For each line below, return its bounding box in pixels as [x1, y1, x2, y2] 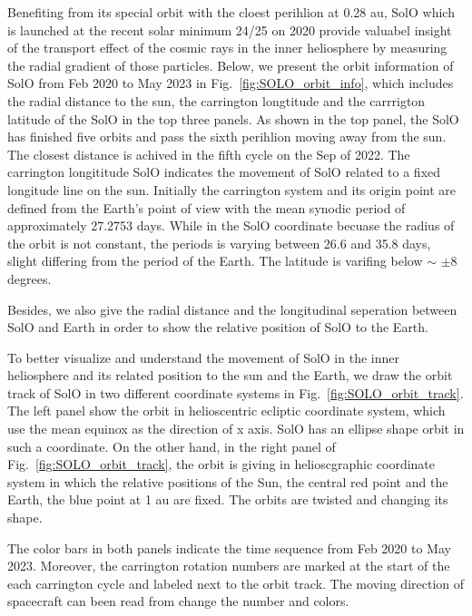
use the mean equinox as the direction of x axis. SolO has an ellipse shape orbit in [7, 419, 465, 438]
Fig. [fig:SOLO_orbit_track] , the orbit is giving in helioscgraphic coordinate [7, 455, 436, 474]
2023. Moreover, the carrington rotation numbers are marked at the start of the [7, 556, 450, 575]
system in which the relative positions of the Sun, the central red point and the [7, 472, 448, 491]
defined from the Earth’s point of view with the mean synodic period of [7, 198, 406, 217]
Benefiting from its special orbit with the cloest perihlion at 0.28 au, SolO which [7, 3, 455, 21]
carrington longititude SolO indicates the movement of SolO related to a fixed [7, 162, 441, 181]
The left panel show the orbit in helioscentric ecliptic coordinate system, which [7, 401, 446, 420]
